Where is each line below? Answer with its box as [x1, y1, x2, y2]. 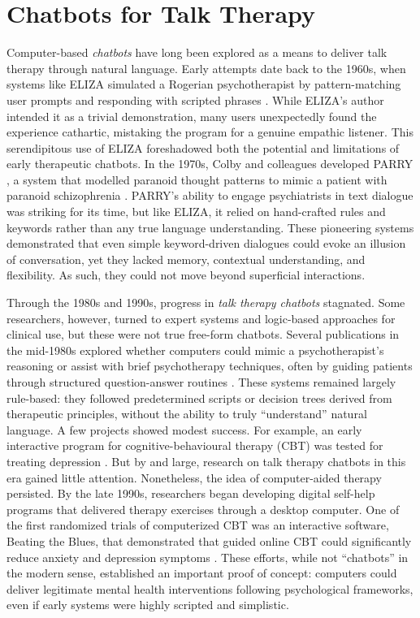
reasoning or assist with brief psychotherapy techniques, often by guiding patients [6, 357, 413, 374]
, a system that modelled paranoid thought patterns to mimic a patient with [6, 171, 388, 188]
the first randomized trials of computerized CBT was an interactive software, [6, 516, 389, 534]
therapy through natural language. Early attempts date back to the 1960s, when [6, 59, 406, 76]
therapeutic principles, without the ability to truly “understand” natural [6, 405, 367, 422]
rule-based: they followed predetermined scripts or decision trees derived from [6, 389, 392, 406]
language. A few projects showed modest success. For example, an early [6, 421, 362, 438]
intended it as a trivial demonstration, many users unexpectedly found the [6, 107, 377, 124]
